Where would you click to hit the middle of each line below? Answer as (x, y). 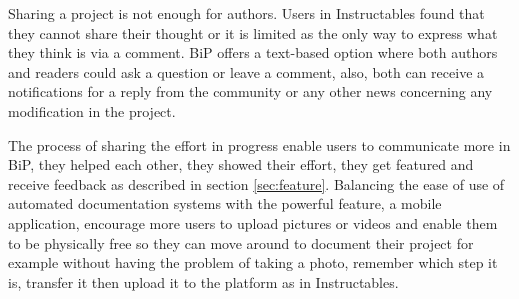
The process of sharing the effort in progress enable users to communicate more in (259, 144)
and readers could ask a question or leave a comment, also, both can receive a (246, 71)
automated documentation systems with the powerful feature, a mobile (225, 203)
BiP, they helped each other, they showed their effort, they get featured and (241, 164)
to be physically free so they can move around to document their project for (241, 242)
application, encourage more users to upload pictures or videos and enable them (253, 222)
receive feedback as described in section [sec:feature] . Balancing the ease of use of (256, 183)
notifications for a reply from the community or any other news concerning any (250, 91)
